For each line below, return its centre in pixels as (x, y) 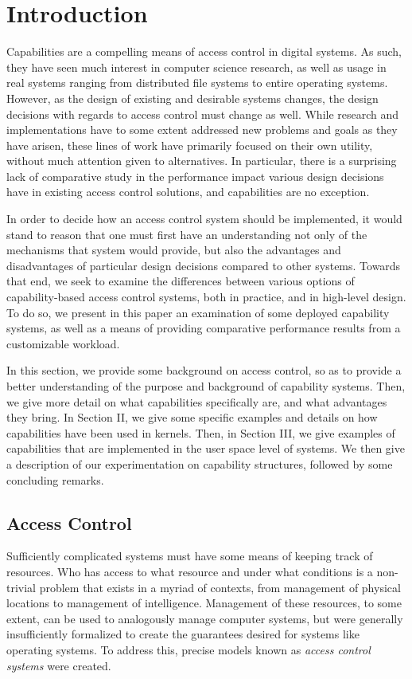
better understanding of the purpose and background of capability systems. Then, (206, 386)
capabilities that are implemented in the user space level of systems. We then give (206, 448)
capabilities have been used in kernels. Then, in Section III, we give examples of (201, 432)
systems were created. (59, 665)
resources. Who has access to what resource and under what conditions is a (190, 571)
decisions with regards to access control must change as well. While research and (203, 114)
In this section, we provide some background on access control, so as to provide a (204, 370)
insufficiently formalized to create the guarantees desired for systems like (183, 634)
